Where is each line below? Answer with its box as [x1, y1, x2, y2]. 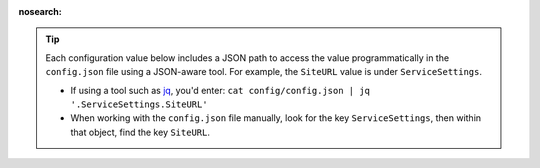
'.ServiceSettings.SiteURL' [70, 98, 209, 110]
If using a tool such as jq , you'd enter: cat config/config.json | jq [70, 84, 370, 96]
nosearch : [18, 6, 62, 17]
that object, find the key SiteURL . [70, 126, 210, 138]
